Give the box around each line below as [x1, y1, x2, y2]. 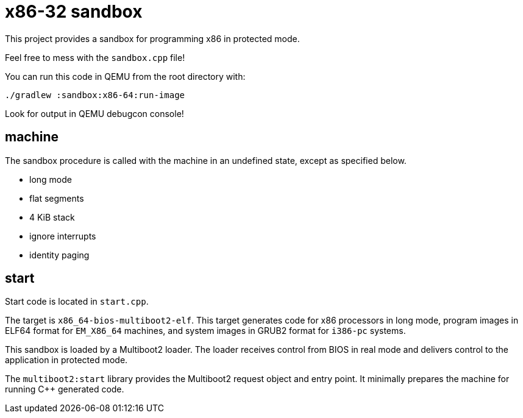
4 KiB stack [29, 211, 75, 222]
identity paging [29, 249, 90, 260]
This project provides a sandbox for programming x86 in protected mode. [5, 33, 300, 44]
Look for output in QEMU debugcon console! [5, 108, 184, 119]
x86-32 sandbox [5, 1, 143, 22]
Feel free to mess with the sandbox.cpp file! [5, 52, 185, 63]
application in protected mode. [5, 355, 128, 366]
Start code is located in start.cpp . [5, 296, 149, 307]
